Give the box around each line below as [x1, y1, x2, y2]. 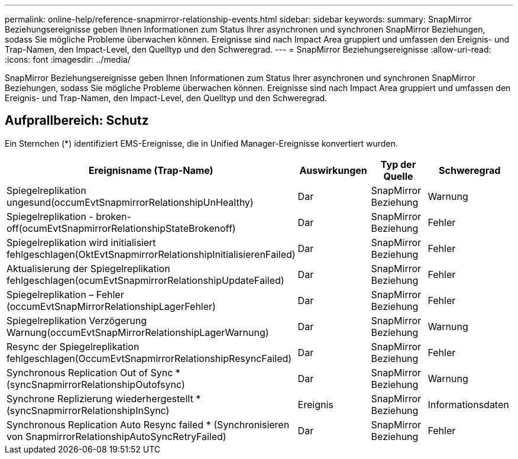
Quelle [383, 170, 413, 182]
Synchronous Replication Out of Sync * [7, 366, 180, 379]
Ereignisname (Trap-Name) [88, 164, 213, 176]
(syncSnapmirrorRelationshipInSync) [7, 404, 170, 416]
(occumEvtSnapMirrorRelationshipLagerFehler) [7, 300, 216, 312]
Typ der [380, 158, 416, 170]
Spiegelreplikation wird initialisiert [7, 236, 156, 248]
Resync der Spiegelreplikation [7, 340, 140, 353]
